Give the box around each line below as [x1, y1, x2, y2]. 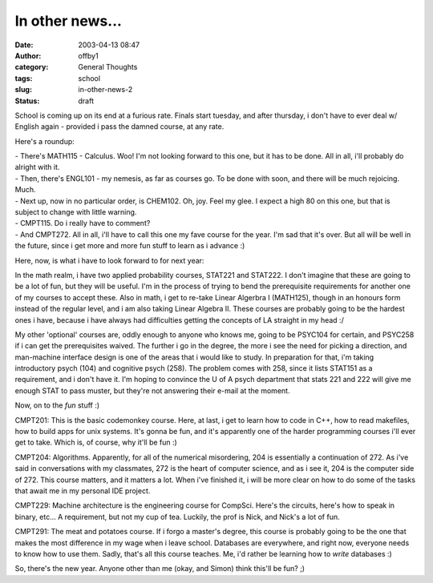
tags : [14, 73, 33, 83]
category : [14, 62, 49, 72]
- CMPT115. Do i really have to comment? [14, 219, 151, 228]
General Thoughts [78, 62, 138, 72]
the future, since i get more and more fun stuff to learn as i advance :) [14, 241, 245, 251]
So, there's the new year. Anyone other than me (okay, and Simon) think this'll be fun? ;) [14, 564, 305, 573]
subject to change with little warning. [14, 207, 137, 217]
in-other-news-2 [78, 85, 133, 94]
